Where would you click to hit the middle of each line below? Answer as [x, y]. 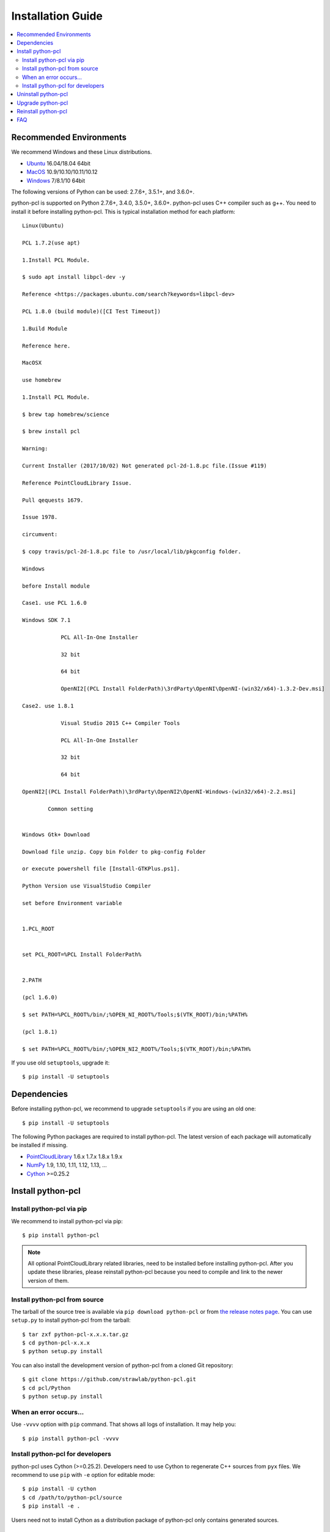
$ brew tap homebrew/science [66, 414]
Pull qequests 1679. [53, 500]
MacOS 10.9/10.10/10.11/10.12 [62, 172]
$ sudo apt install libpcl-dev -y [74, 277]
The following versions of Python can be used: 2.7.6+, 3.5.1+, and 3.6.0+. [103, 191]
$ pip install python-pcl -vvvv [71, 1438]
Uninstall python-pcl [42, 94]
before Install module [56, 586]
